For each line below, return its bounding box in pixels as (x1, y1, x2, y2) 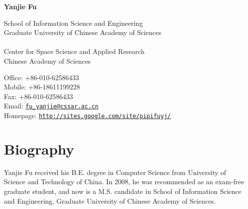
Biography (4, 139, 74, 158)
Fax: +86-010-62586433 (4, 91, 73, 101)
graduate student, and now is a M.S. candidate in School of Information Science (4, 186, 242, 196)
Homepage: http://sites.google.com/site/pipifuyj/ (4, 110, 171, 120)
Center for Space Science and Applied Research (4, 46, 145, 56)
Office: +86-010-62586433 (4, 72, 79, 82)
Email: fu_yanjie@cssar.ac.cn (4, 101, 99, 111)
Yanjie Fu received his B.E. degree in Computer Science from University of (4, 167, 226, 177)
